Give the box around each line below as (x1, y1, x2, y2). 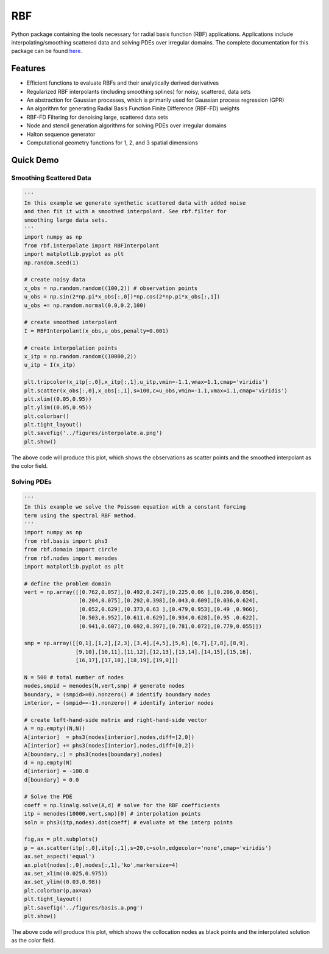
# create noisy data (24, 276, 85, 283)
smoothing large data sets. (24, 216, 108, 224)
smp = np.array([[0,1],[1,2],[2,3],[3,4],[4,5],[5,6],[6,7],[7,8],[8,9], (24, 640, 249, 647)
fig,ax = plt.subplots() (24, 836, 99, 843)
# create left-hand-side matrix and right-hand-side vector (24, 716, 208, 723)
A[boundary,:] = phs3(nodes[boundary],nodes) (24, 751, 163, 758)
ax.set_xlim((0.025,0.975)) (24, 870, 108, 877)
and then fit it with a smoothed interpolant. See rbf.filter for (24, 208, 227, 215)
